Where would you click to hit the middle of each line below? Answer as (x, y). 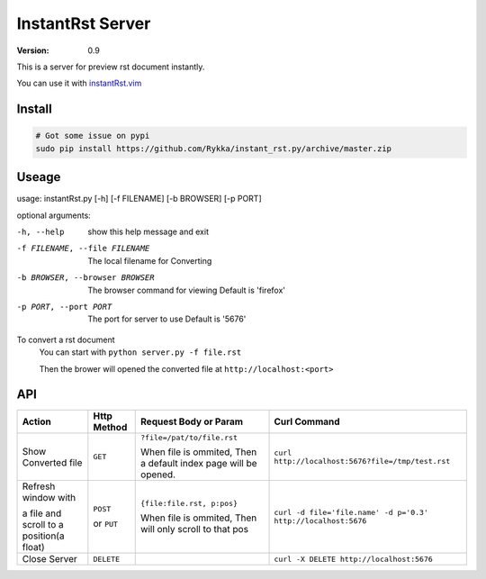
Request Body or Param (192, 421)
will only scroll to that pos (195, 529)
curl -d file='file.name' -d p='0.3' (351, 513)
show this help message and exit (148, 231)
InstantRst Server (84, 23)
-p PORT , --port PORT (64, 307)
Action (36, 421)
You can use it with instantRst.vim (79, 83)
